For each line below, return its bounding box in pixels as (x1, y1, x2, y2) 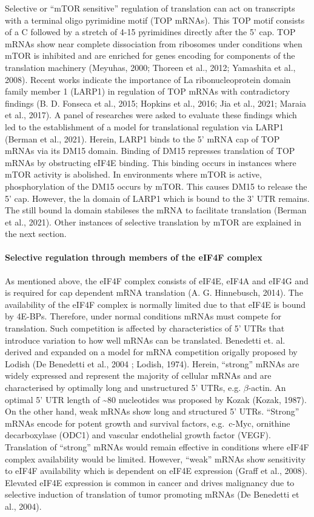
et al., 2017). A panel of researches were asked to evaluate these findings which (5, 108, 297, 121)
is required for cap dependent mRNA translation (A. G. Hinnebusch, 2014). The (5, 286, 303, 299)
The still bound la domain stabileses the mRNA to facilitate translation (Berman (5, 204, 307, 216)
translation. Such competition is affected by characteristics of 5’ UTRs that (5, 322, 285, 335)
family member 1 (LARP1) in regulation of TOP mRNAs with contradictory (5, 85, 290, 98)
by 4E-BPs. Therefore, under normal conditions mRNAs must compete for (5, 310, 281, 322)
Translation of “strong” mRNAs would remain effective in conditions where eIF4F (5, 440, 309, 453)
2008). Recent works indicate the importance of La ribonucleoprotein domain (5, 73, 291, 85)
